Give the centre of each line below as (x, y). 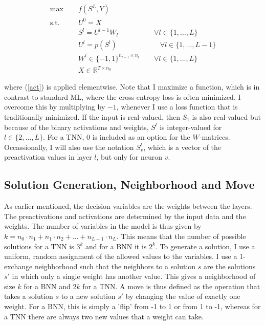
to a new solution (88, 296)
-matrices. (215, 137)
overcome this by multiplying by (55, 107)
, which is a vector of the (182, 147)
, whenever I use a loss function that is (177, 107)
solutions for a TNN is (39, 246)
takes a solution (29, 296)
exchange (18, 266)
